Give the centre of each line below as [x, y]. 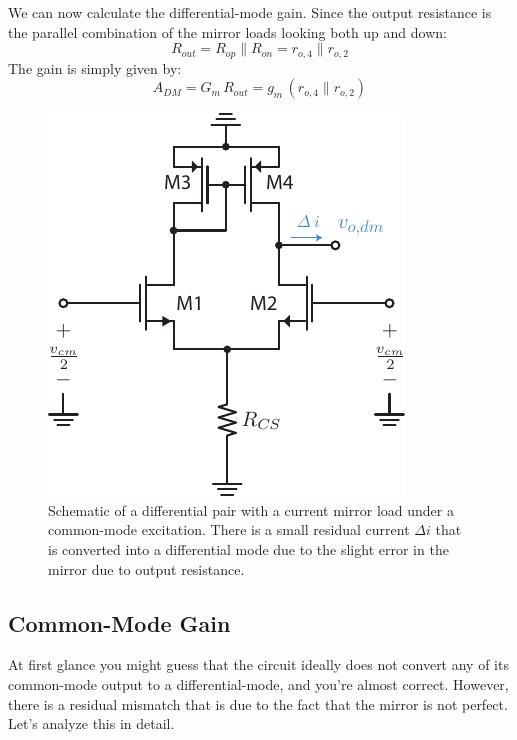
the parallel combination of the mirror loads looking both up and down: [227, 31]
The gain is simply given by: [95, 67]
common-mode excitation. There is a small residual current [229, 529]
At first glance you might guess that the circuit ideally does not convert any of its [258, 664]
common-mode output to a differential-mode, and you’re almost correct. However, [258, 684]
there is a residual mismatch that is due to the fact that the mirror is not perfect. [258, 703]
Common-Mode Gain [119, 622]
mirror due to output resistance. [146, 568]
